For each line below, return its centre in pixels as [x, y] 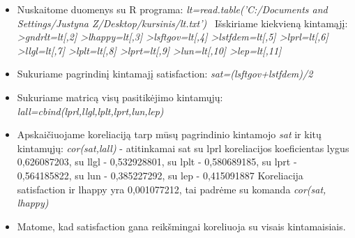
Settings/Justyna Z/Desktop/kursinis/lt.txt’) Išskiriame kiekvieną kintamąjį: [182, 23]
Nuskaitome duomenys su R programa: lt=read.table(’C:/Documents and [172, 9]
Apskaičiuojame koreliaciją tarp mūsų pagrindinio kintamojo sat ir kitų [169, 134]
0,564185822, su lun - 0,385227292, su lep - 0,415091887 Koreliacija [160, 175]
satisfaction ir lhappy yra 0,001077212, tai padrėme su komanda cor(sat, [172, 189]
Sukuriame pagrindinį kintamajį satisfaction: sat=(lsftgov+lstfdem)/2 [165, 74]
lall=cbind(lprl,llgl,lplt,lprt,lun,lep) [90, 111]
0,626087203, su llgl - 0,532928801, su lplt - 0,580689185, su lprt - [157, 162]
